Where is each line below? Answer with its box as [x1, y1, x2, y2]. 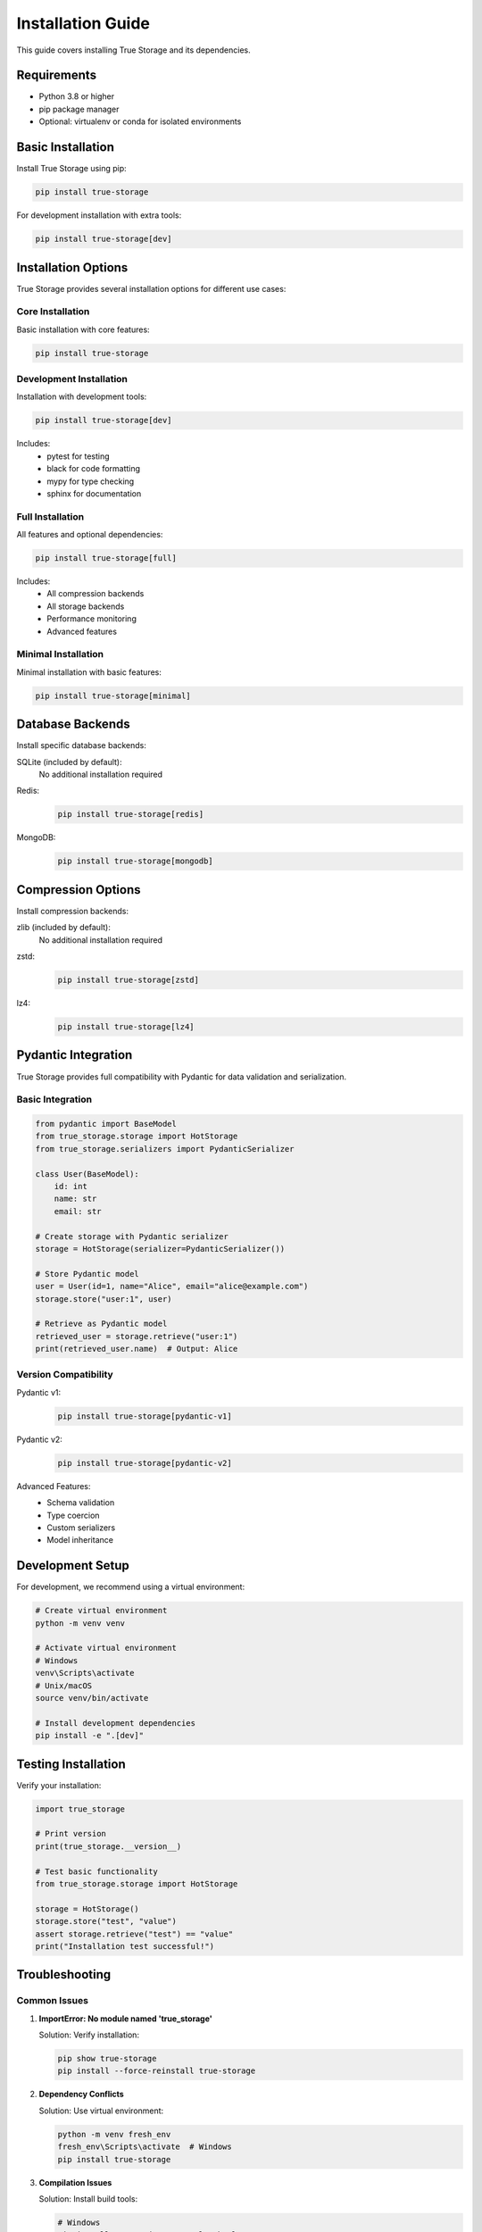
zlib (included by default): [16, 922, 111, 933]
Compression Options [16, 882, 142, 897]
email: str [54, 1206, 102, 1216]
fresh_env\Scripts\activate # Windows [57, 2142, 232, 2152]
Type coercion [46, 1510, 100, 1520]
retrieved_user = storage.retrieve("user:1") [35, 1331, 238, 1341]
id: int [54, 1181, 88, 1192]
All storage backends [46, 601, 125, 612]
